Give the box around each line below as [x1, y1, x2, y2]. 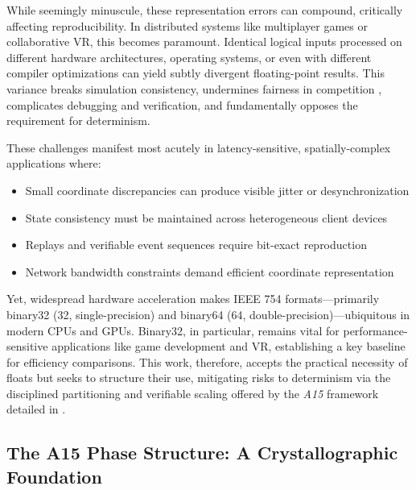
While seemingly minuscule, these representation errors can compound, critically [6, 2, 403, 18]
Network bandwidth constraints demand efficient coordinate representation [25, 263, 394, 280]
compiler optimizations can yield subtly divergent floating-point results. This [6, 64, 385, 81]
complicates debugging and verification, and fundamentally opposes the [6, 96, 358, 113]
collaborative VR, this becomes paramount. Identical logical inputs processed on [6, 33, 402, 50]
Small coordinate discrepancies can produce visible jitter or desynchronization [25, 181, 410, 198]
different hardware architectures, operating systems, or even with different [6, 48, 372, 65]
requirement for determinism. [6, 112, 150, 129]
